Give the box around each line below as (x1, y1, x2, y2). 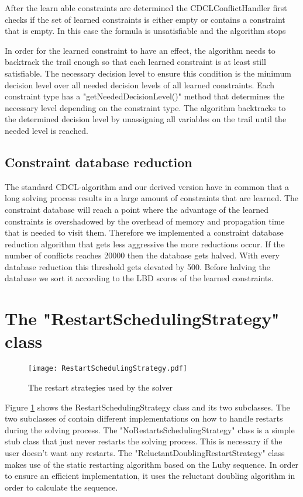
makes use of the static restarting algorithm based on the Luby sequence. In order (5, 458, 299, 470)
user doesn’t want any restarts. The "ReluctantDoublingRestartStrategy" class (5, 447, 285, 459)
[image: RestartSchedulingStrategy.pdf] (28, 364, 188, 373)
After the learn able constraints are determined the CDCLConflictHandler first (5, 2, 287, 13)
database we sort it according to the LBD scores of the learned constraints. (5, 272, 274, 284)
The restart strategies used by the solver (28, 381, 173, 394)
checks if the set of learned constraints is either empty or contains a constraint (5, 13, 285, 25)
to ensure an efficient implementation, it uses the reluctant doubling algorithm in (5, 470, 295, 482)
